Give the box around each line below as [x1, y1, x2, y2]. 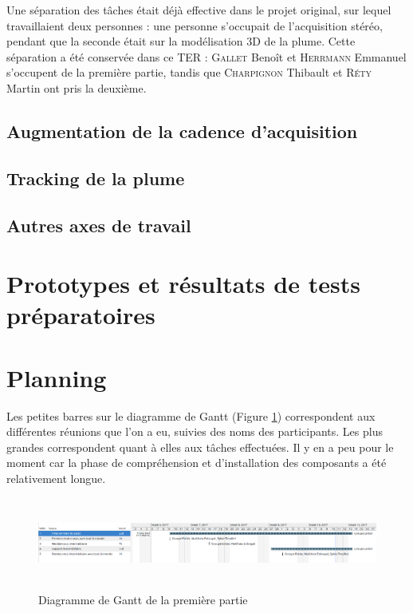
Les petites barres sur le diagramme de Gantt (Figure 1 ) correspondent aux [6, 407, 376, 424]
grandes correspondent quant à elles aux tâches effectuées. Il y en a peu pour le [6, 438, 394, 455]
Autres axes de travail [6, 212, 191, 237]
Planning [6, 361, 107, 394]
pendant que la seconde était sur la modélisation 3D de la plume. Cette [6, 33, 356, 49]
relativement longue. [6, 469, 106, 486]
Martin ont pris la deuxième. [6, 79, 147, 96]
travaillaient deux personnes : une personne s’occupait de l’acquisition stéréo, [6, 17, 383, 34]
